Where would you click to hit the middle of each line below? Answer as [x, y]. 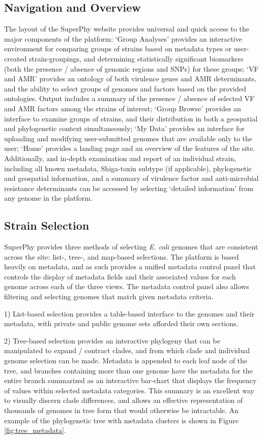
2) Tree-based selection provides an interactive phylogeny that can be [112, 340]
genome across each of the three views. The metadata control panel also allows [127, 286]
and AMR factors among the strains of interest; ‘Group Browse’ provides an [123, 108]
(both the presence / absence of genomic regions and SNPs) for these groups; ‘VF [131, 68]
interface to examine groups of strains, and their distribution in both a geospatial [131, 118]
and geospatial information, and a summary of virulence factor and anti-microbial [131, 178]
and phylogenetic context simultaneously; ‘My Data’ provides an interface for [124, 128]
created [16, 58]
